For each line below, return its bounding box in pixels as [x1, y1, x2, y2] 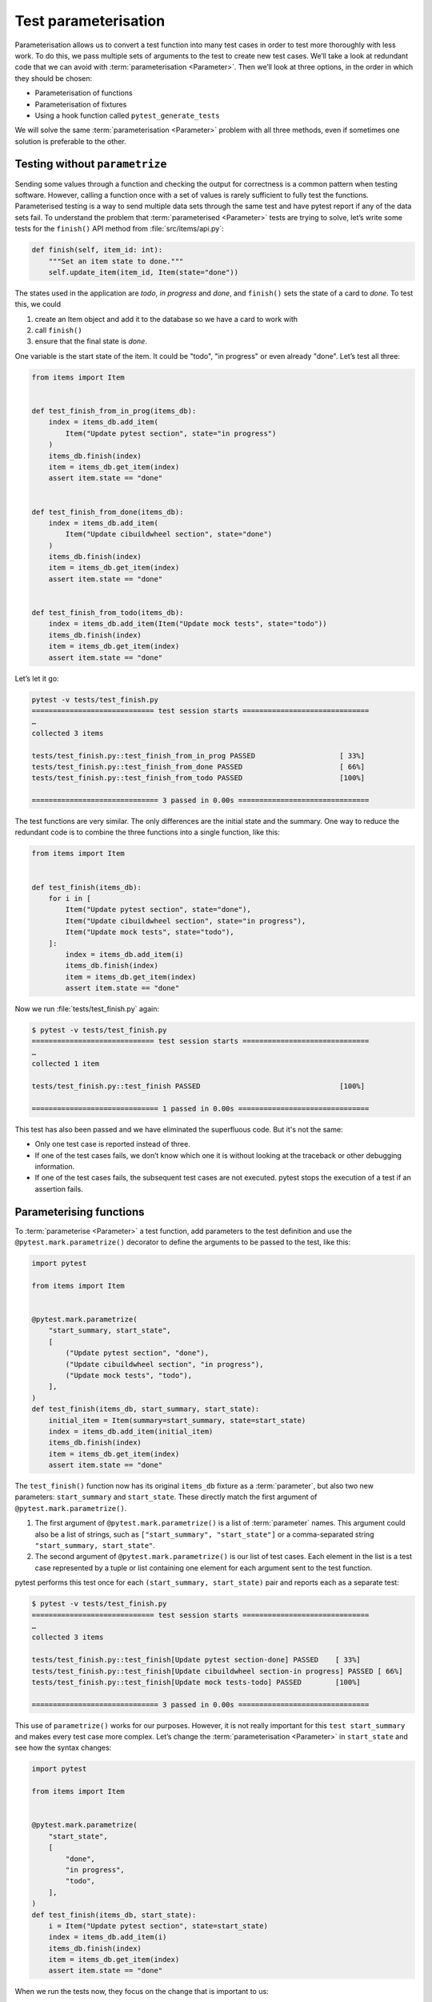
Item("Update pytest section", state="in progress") [65, 428, 277, 438]
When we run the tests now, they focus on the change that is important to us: [14, 1987, 269, 1996]
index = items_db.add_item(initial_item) [48, 1426, 214, 1436]
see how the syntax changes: [14, 1743, 112, 1753]
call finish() [34, 325, 83, 336]
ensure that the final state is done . [34, 336, 148, 346]
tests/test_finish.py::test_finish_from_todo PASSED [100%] [31, 774, 366, 782]
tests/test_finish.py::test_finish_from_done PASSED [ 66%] [31, 762, 366, 771]
